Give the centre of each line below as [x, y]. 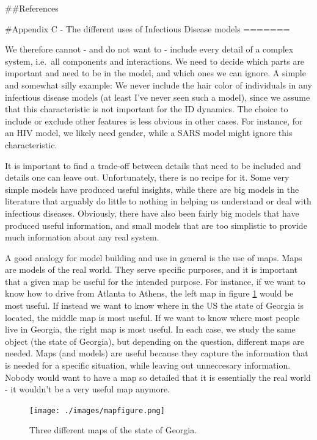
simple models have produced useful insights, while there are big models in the [152, 189]
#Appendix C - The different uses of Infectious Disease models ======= [148, 28]
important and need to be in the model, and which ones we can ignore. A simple [155, 73]
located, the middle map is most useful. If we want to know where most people [152, 317]
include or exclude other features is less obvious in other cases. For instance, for [154, 121]
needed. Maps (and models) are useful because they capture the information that [157, 353]
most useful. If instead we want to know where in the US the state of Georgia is [154, 305]
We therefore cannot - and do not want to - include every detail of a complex [149, 49]
